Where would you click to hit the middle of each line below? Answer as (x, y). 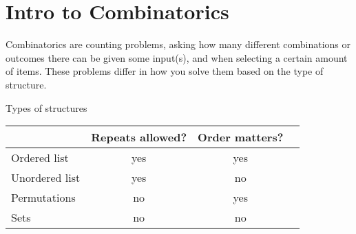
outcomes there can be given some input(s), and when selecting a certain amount (177, 57)
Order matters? (241, 137)
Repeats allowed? (139, 137)
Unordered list (46, 178)
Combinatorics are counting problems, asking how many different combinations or (178, 44)
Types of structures (46, 107)
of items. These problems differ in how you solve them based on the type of (165, 71)
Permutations (43, 198)
